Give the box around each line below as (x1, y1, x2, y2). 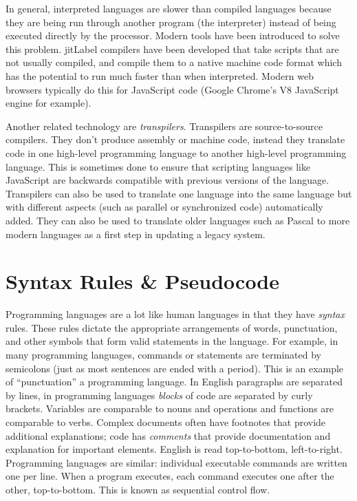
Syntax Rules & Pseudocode (6, 267, 280, 295)
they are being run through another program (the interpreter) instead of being (6, 14, 336, 29)
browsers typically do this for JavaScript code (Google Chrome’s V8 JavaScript (6, 82, 339, 96)
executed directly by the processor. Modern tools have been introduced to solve (6, 28, 340, 43)
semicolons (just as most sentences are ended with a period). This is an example (6, 361, 344, 375)
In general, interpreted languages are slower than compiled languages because (6, 1, 332, 15)
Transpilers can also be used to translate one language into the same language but (6, 186, 352, 200)
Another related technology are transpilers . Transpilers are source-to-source (6, 118, 323, 133)
